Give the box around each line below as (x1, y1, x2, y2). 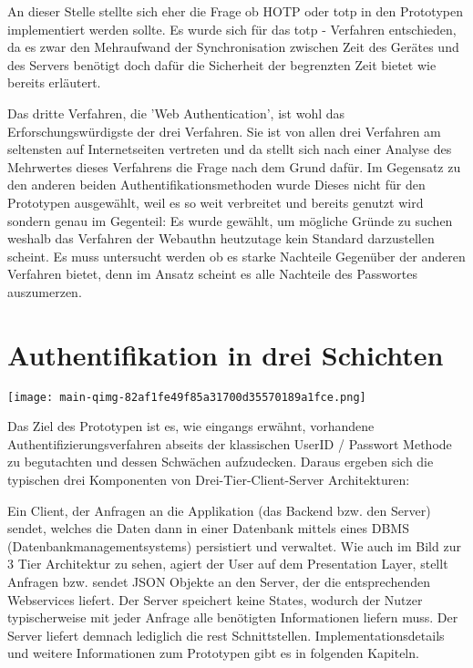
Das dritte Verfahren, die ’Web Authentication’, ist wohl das (7, 103, 345, 122)
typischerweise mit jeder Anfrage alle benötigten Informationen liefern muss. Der (7, 608, 458, 627)
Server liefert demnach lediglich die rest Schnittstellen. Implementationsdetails (7, 625, 445, 644)
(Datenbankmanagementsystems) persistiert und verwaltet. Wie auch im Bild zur (7, 536, 461, 555)
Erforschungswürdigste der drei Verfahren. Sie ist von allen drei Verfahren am (7, 121, 441, 140)
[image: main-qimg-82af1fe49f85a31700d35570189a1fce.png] (7, 390, 366, 404)
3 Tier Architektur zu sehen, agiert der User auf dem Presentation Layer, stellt (7, 554, 448, 573)
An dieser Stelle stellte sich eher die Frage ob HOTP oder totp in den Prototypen (7, 2, 463, 20)
